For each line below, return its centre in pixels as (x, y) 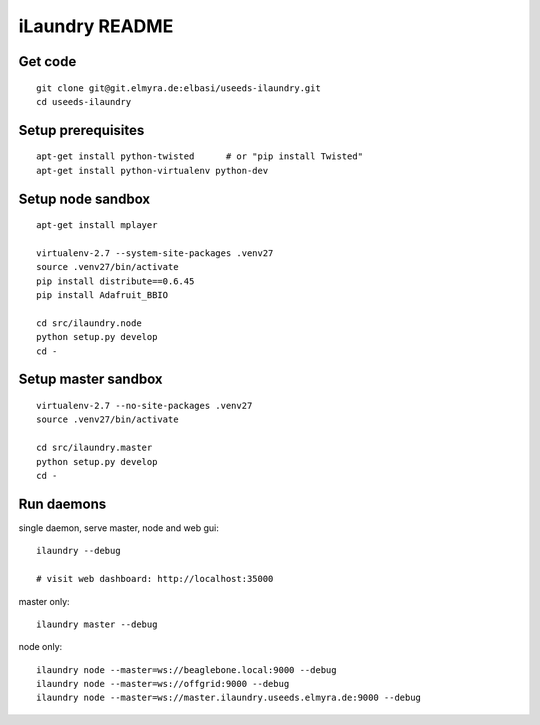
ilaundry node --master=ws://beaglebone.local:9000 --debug (186, 669)
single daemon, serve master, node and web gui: (118, 527)
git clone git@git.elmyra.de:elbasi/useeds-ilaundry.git (179, 88)
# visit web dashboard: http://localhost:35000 (155, 579)
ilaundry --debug (78, 551)
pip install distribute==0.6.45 (115, 281)
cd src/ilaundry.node (89, 323)
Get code (47, 61)
